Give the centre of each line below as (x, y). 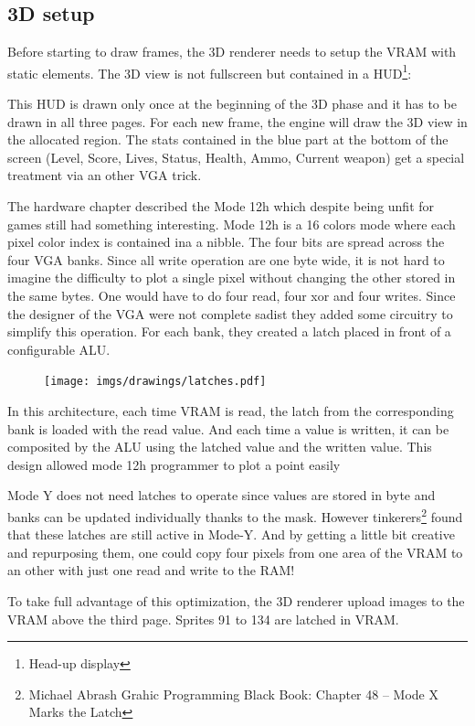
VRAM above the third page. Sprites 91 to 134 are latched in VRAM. (203, 619)
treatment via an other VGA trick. (105, 175)
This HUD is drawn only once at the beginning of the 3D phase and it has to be (232, 104)
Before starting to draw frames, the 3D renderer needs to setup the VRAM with (232, 52)
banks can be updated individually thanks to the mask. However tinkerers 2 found (235, 515)
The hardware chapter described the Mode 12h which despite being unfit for (221, 206)
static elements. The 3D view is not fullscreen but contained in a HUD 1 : (210, 71)
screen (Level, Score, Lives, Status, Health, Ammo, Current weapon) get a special (236, 157)
